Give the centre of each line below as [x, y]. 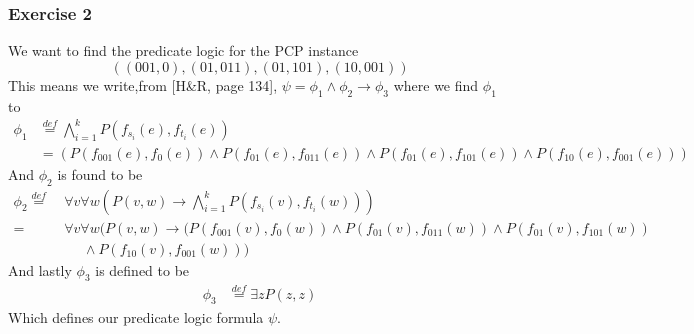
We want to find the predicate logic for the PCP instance [183, 50]
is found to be [100, 173]
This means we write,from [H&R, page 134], [143, 84]
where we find [436, 84]
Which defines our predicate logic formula [136, 316]
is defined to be [142, 269]
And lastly [40, 269]
